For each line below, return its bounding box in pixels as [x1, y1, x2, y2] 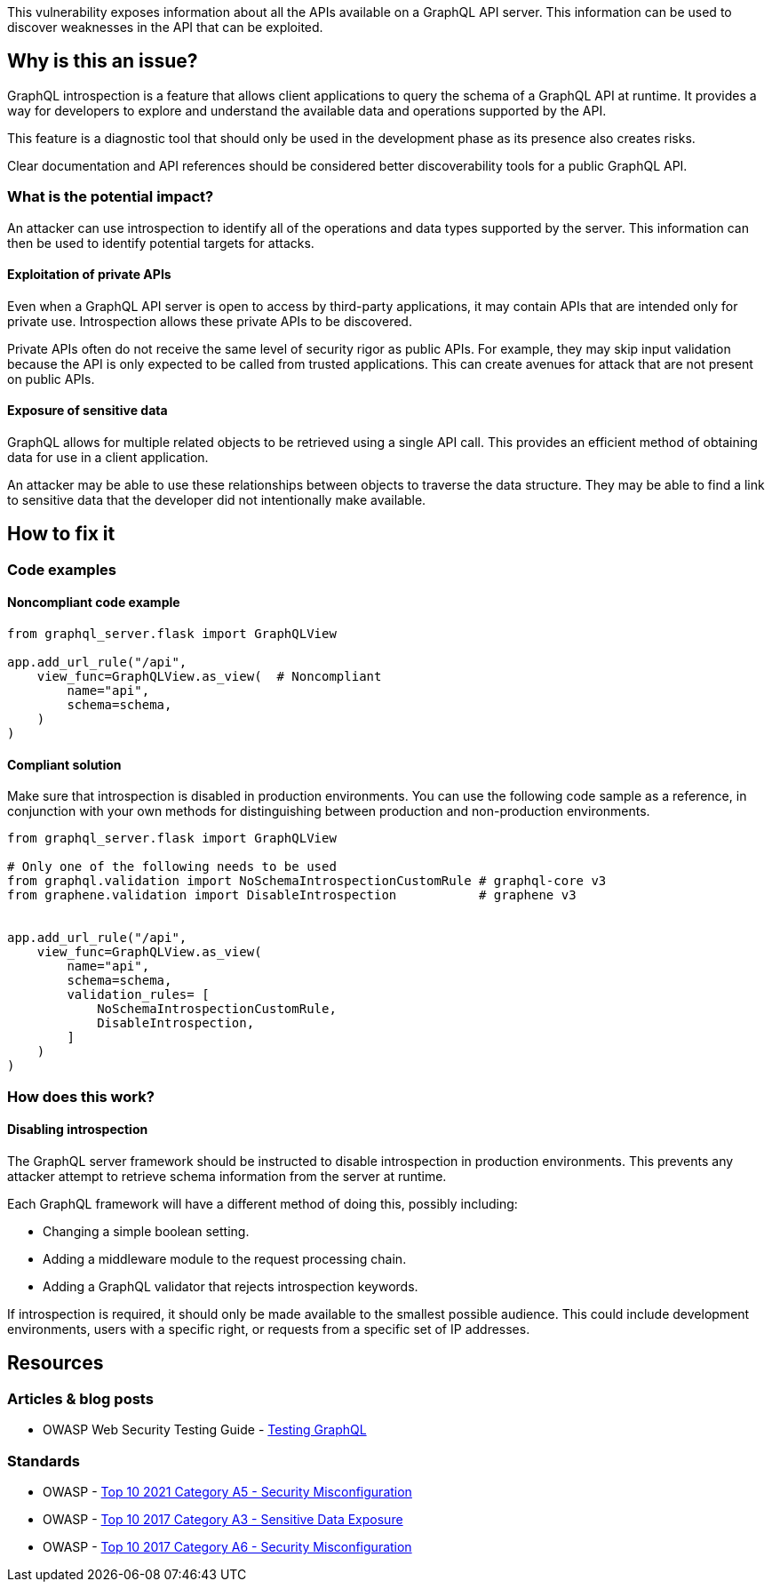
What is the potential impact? [7, 188, 214, 206]
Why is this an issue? [7, 50, 198, 73]
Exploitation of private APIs [7, 267, 171, 283]
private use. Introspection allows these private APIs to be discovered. [7, 313, 412, 329]
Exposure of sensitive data [7, 403, 168, 419]
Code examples [7, 560, 117, 579]
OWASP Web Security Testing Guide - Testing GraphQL [43, 1422, 367, 1438]
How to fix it [7, 523, 115, 546]
